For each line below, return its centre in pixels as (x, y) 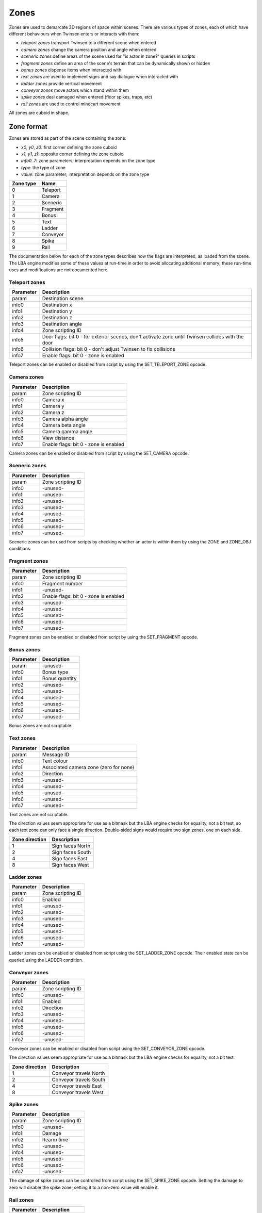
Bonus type (55, 672)
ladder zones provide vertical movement (61, 83)
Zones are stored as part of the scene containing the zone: (68, 138)
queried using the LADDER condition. (46, 960)
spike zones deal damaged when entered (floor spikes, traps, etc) (87, 97)
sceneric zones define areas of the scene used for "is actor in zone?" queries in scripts (108, 56)
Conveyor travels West (78, 1092)
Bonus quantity (59, 678)
